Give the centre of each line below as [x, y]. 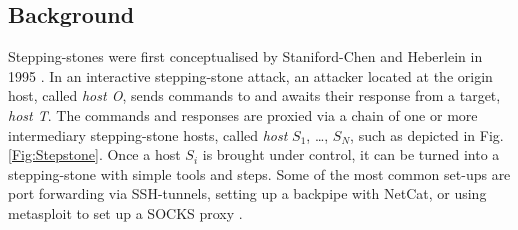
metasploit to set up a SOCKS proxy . [125, 212]
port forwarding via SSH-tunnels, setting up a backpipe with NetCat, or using [247, 193]
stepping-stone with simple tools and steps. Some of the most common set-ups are [259, 173]
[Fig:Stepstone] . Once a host [94, 154]
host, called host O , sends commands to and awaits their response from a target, [254, 95]
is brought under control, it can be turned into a [351, 154]
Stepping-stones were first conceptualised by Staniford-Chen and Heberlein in [245, 56]
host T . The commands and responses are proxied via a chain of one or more [243, 114]
